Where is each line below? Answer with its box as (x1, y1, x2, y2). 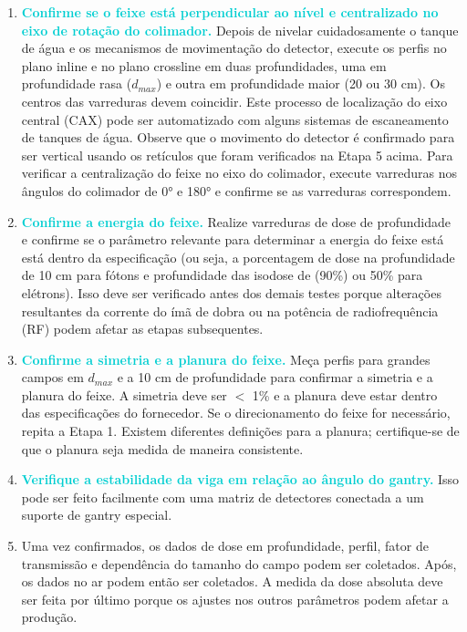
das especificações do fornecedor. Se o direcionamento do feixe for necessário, (21, 403, 451, 422)
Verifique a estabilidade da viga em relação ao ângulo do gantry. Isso (21, 470, 460, 489)
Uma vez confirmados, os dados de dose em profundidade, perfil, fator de (21, 536, 429, 555)
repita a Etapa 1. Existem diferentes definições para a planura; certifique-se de (21, 421, 460, 440)
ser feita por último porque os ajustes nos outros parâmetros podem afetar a (21, 589, 449, 608)
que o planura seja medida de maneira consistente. (21, 439, 304, 458)
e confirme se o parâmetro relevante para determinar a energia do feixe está (21, 230, 444, 249)
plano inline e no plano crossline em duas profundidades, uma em (21, 56, 387, 75)
